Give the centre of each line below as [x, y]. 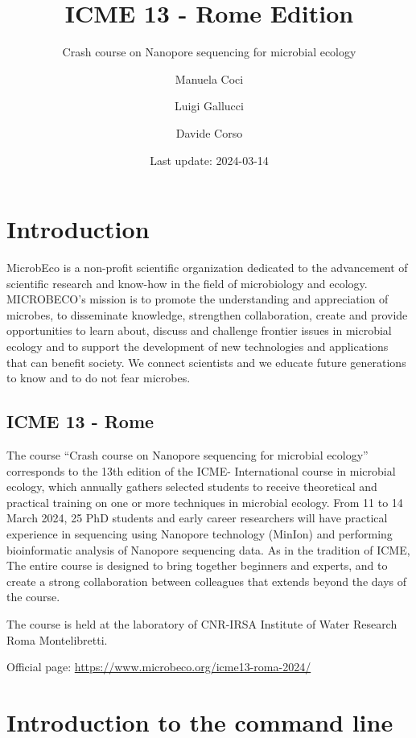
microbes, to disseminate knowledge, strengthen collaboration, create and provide [207, 314]
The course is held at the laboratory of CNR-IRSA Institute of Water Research [202, 623]
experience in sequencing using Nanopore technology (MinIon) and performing [200, 533]
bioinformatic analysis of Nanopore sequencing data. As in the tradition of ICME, [208, 549]
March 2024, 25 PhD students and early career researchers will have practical [197, 518]
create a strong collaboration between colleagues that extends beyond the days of [207, 581]
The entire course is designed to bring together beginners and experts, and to [197, 565]
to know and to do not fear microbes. [99, 378]
